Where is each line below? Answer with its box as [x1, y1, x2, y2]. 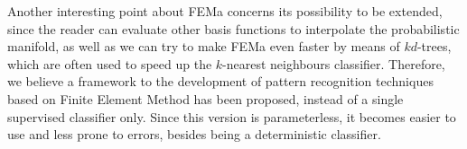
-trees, [416, 37, 452, 56]
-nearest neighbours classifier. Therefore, [222, 54, 445, 73]
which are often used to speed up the [7, 54, 212, 73]
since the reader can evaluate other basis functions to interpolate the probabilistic [7, 19, 460, 38]
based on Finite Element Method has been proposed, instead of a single [7, 89, 404, 108]
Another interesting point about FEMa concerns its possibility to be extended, [7, 2, 443, 20]
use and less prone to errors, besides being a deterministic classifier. [7, 125, 381, 144]
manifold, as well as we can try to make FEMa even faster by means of [7, 37, 400, 56]
